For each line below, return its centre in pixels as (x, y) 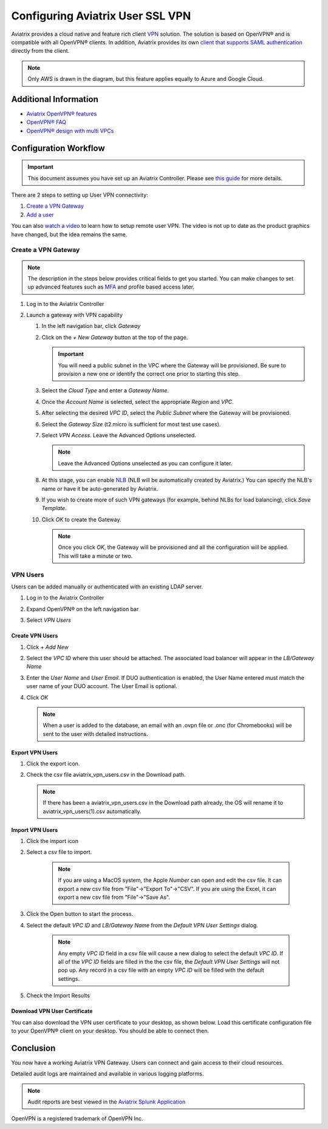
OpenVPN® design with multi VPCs (70, 131)
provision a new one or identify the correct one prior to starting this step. (149, 374)
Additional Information (55, 99)
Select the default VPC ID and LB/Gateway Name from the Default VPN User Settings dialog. (142, 925)
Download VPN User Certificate (52, 1011)
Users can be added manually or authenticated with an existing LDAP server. (107, 587)
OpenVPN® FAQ (46, 122)
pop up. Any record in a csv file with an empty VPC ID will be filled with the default (161, 970)
